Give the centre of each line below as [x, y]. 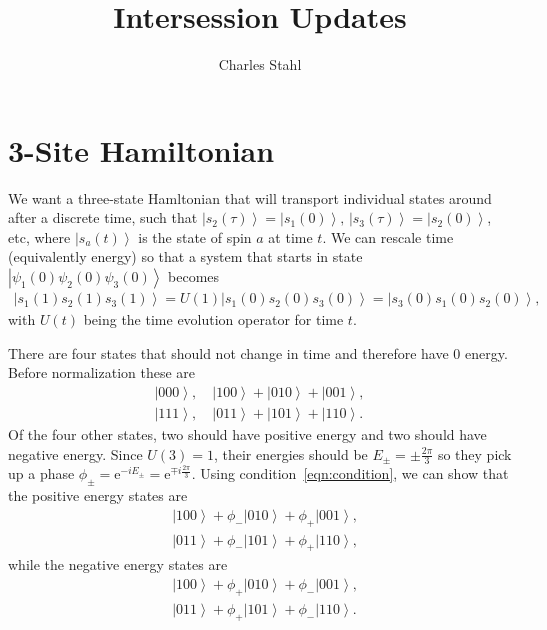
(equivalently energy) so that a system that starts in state [185, 256]
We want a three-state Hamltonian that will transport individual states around [250, 197]
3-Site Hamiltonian [141, 149]
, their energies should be [290, 453]
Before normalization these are [102, 372]
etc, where [39, 236]
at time [290, 236]
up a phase [41, 473]
